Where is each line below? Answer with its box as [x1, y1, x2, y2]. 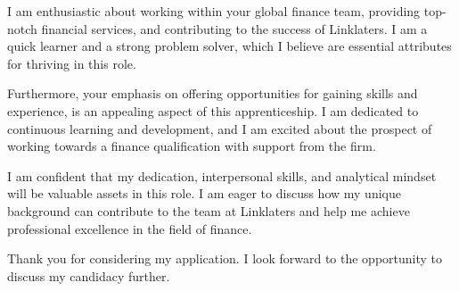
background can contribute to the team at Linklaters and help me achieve [7, 201, 410, 220]
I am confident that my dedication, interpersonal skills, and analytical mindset [7, 166, 437, 185]
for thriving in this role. [7, 54, 136, 72]
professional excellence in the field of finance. [7, 219, 252, 237]
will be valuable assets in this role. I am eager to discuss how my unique [7, 184, 401, 203]
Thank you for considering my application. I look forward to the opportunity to [7, 249, 443, 268]
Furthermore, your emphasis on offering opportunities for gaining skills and [7, 84, 418, 103]
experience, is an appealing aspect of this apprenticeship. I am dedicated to [7, 101, 419, 120]
